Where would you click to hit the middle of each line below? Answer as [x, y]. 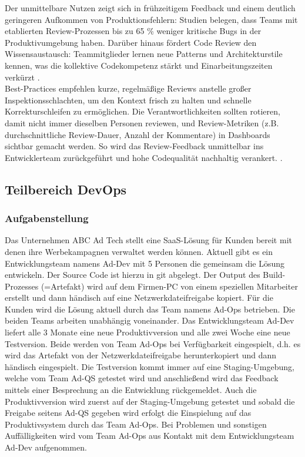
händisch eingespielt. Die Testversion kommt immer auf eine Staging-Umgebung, [150, 366]
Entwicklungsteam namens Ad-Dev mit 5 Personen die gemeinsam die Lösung [145, 263]
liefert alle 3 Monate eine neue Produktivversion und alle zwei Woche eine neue [148, 332]
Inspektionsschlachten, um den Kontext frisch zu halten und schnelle [128, 100]
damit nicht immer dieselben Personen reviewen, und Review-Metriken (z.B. [142, 122]
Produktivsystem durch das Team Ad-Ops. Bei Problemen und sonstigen [136, 424]
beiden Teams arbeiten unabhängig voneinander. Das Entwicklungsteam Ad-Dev [150, 320]
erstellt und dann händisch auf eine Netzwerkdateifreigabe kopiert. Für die [139, 298]
